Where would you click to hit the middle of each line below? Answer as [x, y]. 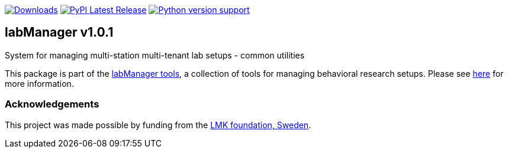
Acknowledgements [52, 104]
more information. [39, 83]
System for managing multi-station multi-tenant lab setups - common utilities [155, 55]
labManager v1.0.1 [59, 32]
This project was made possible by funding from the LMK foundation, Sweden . [158, 125]
